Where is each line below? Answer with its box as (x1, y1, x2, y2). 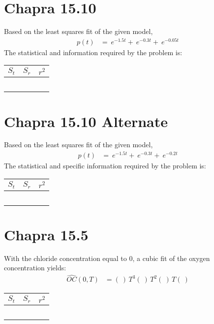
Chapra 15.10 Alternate (4, 111, 168, 131)
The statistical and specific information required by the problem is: (4, 161, 206, 171)
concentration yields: (4, 262, 66, 273)
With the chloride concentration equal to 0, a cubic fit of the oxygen (4, 253, 210, 263)
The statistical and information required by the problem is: (4, 47, 183, 57)
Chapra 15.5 (4, 224, 89, 244)
